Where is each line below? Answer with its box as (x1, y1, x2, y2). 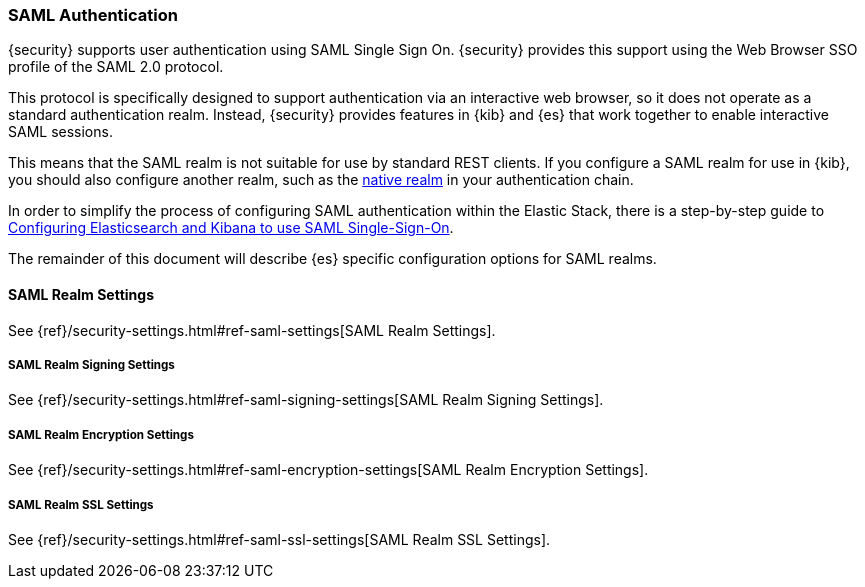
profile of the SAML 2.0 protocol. (8, 58, 224, 76)
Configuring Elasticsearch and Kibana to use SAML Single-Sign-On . (8, 219, 454, 237)
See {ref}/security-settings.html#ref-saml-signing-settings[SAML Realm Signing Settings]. (8, 391, 604, 409)
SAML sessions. (8, 123, 113, 141)
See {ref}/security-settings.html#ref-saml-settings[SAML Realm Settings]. (8, 321, 496, 339)
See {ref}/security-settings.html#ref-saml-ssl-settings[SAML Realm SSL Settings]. (8, 530, 551, 548)
